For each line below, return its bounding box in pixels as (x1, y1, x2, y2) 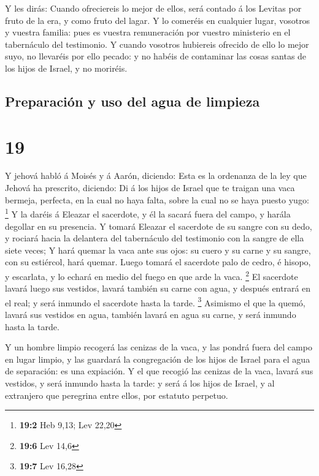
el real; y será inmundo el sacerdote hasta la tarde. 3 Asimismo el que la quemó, (5, 294, 306, 309)
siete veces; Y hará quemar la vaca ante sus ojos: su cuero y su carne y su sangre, (5, 243, 311, 256)
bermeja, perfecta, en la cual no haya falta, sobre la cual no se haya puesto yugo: (5, 193, 309, 206)
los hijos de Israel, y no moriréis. (5, 61, 128, 74)
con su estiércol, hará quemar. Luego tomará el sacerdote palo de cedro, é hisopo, (5, 255, 311, 268)
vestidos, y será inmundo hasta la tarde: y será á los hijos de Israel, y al (5, 376, 275, 389)
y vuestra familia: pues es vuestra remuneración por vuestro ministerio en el (5, 26, 291, 39)
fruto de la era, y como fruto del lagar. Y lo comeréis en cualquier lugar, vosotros (5, 13, 310, 26)
